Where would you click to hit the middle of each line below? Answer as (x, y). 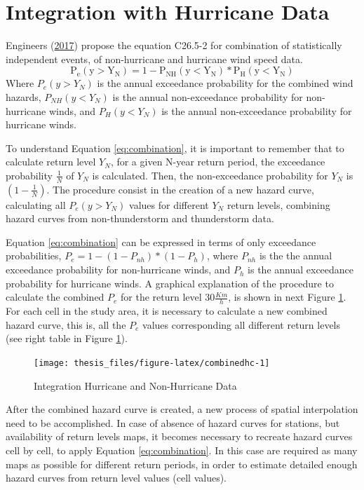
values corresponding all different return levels (242, 324)
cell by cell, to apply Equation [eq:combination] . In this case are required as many (182, 450)
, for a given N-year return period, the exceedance (218, 162)
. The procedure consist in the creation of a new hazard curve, (180, 189)
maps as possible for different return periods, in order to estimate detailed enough (182, 464)
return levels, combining (278, 204)
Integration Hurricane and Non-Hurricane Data (135, 385)
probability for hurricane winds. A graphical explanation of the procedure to (170, 283)
